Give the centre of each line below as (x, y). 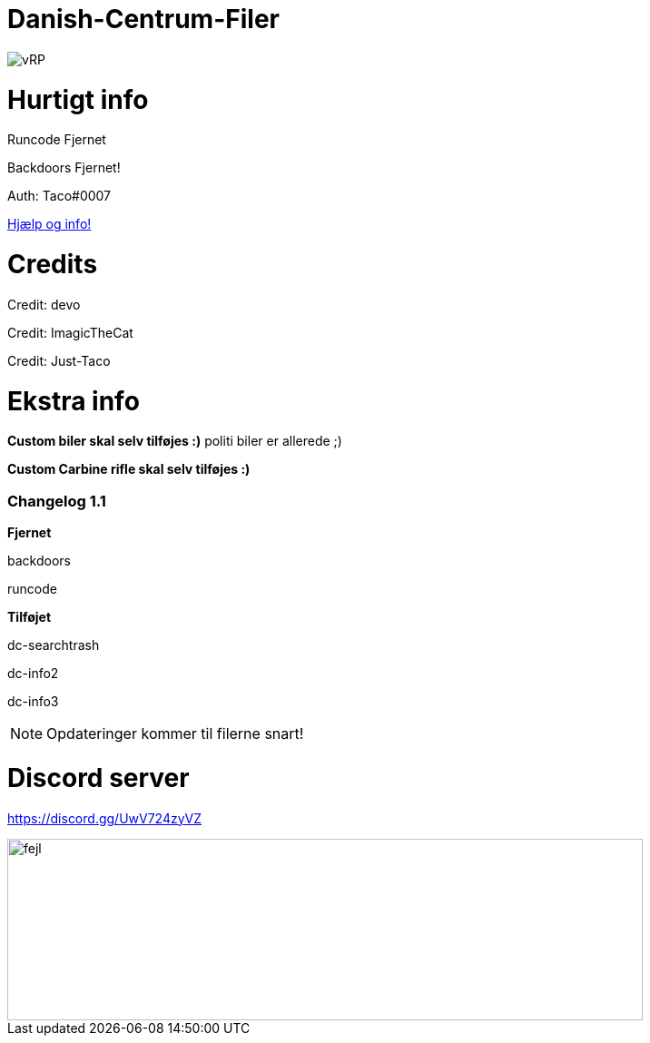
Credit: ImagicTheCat (70, 332)
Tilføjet (30, 617)
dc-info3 (33, 701)
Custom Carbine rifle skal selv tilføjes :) (129, 469)
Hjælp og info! (49, 224)
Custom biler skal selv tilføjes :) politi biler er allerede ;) (175, 441)
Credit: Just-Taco (59, 360)
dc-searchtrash (54, 645)
